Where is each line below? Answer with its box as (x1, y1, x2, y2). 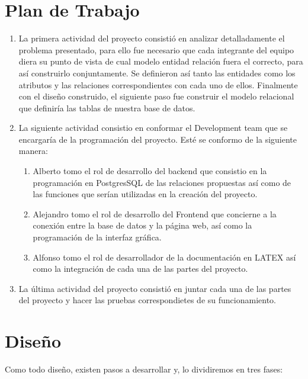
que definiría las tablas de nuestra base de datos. (18, 101, 195, 114)
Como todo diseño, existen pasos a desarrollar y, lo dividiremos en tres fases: (5, 363, 283, 375)
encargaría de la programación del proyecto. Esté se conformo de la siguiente (18, 133, 297, 145)
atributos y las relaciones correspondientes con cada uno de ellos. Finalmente (18, 78, 298, 91)
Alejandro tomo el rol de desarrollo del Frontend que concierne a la (33, 207, 277, 220)
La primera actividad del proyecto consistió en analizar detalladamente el (18, 32, 285, 44)
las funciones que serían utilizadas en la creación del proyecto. (33, 188, 258, 200)
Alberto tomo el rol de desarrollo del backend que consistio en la (33, 165, 267, 177)
